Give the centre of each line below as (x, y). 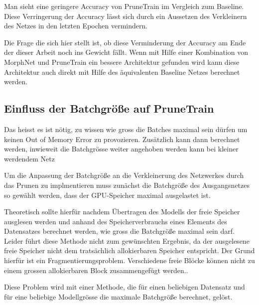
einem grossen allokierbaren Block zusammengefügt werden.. (96, 270)
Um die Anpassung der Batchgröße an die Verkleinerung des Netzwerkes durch (124, 175)
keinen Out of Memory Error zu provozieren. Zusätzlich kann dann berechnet (122, 139)
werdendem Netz (29, 158)
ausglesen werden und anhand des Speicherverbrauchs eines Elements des (116, 221)
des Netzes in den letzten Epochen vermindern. (76, 26)
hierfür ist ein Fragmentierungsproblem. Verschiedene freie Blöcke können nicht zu (129, 260)
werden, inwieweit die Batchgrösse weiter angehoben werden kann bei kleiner (121, 149)
